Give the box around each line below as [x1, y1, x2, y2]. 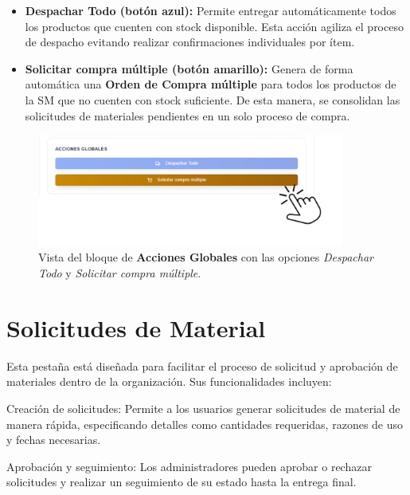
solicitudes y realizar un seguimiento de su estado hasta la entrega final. [6, 473, 357, 490]
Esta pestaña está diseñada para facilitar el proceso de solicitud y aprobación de [6, 357, 398, 374]
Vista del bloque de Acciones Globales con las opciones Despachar [38, 249, 373, 265]
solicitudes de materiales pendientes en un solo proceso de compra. [25, 107, 350, 124]
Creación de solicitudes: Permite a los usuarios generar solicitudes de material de [6, 399, 400, 416]
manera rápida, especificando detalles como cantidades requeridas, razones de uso [6, 415, 404, 432]
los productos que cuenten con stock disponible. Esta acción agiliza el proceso [25, 18, 404, 34]
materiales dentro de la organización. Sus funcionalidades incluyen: [6, 373, 332, 390]
